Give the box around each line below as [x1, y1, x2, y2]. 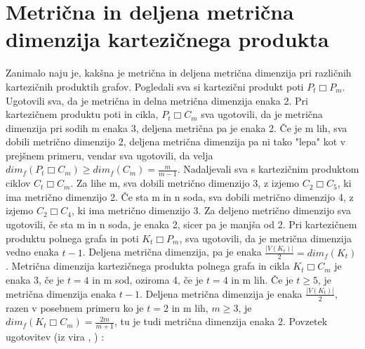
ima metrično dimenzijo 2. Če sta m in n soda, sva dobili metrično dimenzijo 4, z [6, 189, 354, 204]
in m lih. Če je [231, 272, 293, 287]
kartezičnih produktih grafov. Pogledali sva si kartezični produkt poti [6, 79, 304, 93]
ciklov [6, 176, 31, 190]
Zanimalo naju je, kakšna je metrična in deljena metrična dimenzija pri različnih [6, 65, 352, 80]
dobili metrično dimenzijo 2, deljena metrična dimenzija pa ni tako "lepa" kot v [6, 134, 346, 149]
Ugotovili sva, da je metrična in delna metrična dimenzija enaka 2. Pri [6, 93, 308, 107]
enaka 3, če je [6, 272, 65, 287]
